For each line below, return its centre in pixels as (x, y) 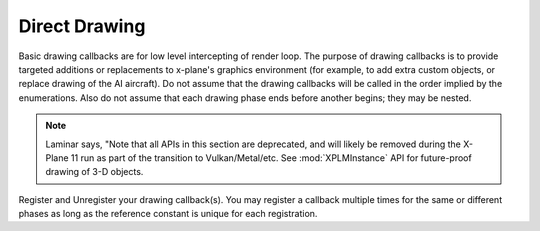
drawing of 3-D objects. (94, 172)
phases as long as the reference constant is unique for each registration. (168, 214)
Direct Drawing (82, 26)
